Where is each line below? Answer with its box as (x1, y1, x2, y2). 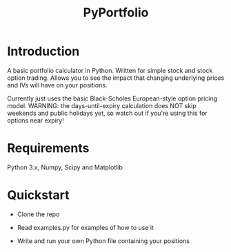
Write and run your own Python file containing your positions (17, 236, 190, 245)
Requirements (7, 140, 90, 156)
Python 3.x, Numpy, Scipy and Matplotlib (7, 163, 123, 171)
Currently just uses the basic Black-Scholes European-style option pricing (7, 94, 218, 103)
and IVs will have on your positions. (7, 81, 108, 89)
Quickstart (7, 187, 70, 203)
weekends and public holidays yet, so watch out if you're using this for (7, 109, 208, 117)
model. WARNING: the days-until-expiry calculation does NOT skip (7, 101, 197, 109)
